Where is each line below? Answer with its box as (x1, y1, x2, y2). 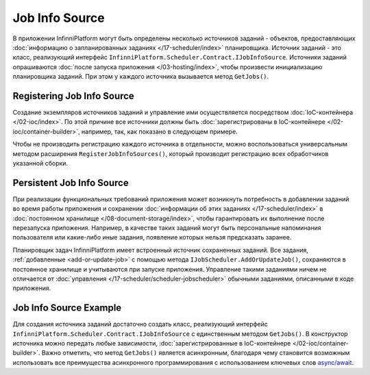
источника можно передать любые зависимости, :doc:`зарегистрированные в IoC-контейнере (12, 339, 291, 348)
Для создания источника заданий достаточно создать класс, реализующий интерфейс (12, 320, 269, 328)
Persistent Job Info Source (12, 177, 129, 188)
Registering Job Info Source (12, 90, 135, 102)
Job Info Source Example (12, 302, 122, 314)
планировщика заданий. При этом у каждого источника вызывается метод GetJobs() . (12, 73, 269, 81)
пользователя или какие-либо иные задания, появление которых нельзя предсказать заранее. (12, 233, 292, 242)
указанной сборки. (12, 159, 69, 167)
